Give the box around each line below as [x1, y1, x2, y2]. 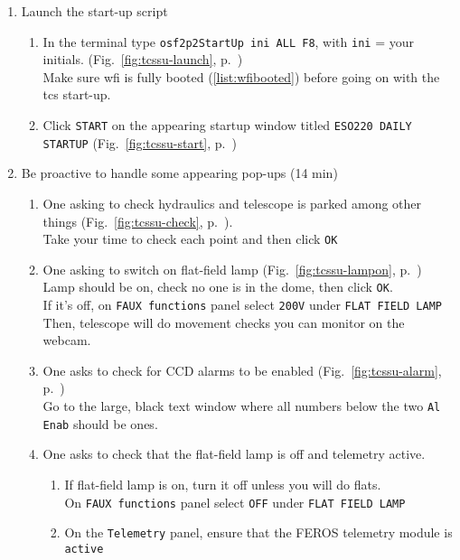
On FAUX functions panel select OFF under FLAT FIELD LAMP [64, 492, 406, 511]
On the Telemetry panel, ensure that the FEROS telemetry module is [64, 523, 453, 542]
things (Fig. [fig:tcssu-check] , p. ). [42, 211, 233, 230]
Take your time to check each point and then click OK [42, 229, 338, 248]
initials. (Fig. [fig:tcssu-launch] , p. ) [42, 50, 243, 69]
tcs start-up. [42, 85, 111, 104]
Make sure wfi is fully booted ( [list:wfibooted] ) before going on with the [42, 67, 440, 86]
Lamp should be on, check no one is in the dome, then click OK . [42, 277, 393, 296]
